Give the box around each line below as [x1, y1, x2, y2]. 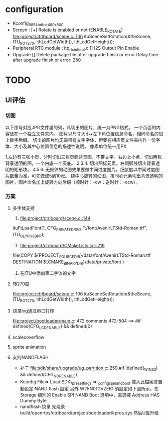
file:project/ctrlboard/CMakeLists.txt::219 [20, 242, 105, 248]
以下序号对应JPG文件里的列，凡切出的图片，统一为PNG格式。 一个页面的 [5, 125, 156, 130]
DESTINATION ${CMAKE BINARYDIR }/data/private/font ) [12, 259, 124, 266]
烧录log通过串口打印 [12, 308, 55, 314]
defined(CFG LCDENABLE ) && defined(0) [12, 323, 92, 331]
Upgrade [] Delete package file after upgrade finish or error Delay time [12, 52, 158, 58]
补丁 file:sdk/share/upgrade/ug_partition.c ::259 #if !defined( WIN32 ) [20, 365, 158, 372]
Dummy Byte [20, 398, 47, 404]
